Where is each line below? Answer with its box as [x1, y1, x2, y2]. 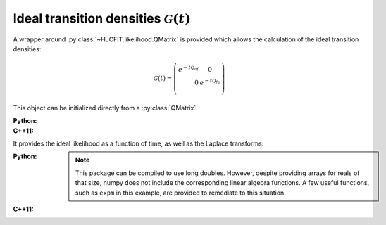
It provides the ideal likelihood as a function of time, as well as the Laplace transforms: [13, 139, 264, 148]
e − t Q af [178, 64, 199, 74]
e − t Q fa [199, 77, 220, 86]
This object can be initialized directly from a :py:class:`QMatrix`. [13, 103, 199, 112]
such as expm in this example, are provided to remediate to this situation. [75, 188, 287, 197]
